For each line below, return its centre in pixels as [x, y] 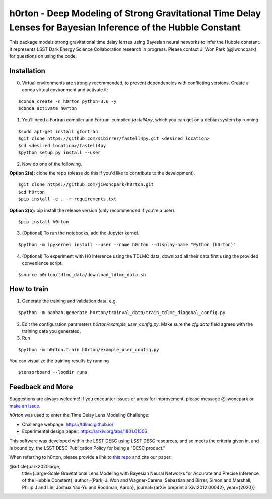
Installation [27, 71]
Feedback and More [41, 387]
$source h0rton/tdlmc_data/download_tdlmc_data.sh [82, 274]
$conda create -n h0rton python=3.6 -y [67, 101]
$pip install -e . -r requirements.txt [67, 199]
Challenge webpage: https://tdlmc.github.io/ [68, 424]
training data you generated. [51, 331]
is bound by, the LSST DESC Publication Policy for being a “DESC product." [87, 448]
